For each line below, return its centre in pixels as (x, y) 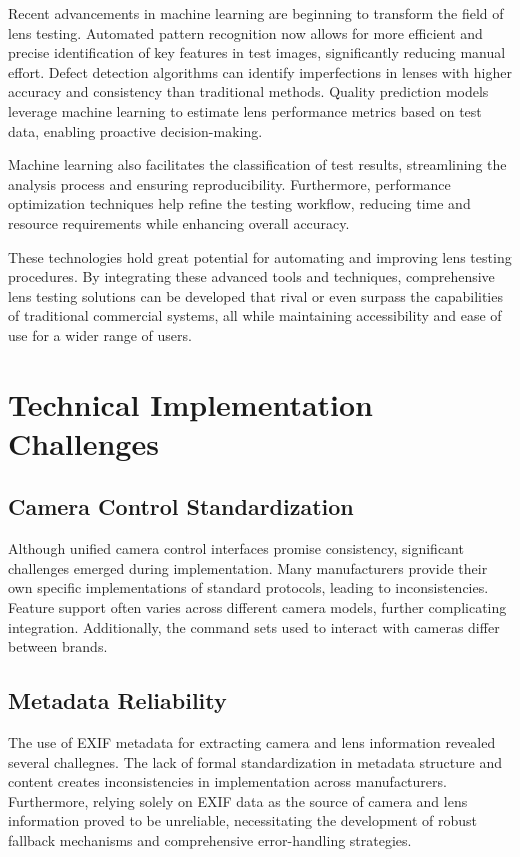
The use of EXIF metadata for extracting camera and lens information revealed (252, 742)
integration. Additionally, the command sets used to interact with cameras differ (254, 626)
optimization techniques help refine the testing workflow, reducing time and (239, 203)
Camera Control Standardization (181, 506)
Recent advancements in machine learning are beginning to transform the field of (256, 13)
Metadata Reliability (117, 700)
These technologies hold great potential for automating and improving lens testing (260, 256)
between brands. (58, 646)
